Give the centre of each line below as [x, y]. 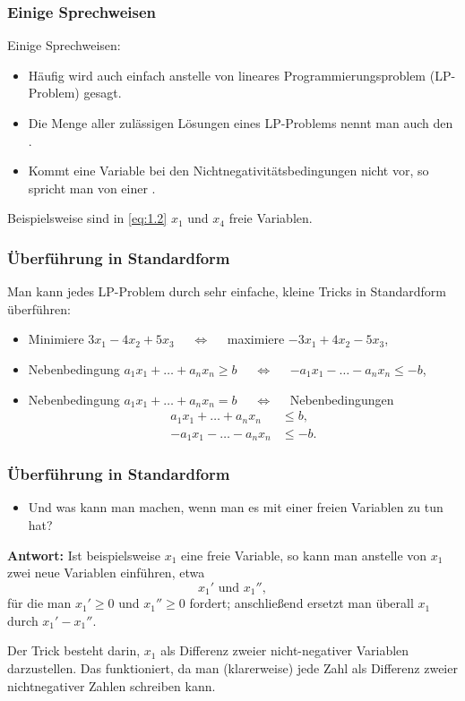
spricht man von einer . [92, 188]
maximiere [256, 339]
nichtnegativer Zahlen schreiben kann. [112, 685]
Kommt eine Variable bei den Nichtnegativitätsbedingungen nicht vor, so [228, 171]
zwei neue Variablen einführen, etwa [106, 573]
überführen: [39, 308]
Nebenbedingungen [342, 399]
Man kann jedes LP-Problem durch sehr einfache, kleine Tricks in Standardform [227, 291]
